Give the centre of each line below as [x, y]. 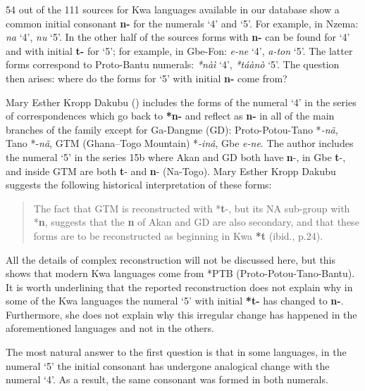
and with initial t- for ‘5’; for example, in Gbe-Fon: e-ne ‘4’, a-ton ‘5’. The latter [179, 50]
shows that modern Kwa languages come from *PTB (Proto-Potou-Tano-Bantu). [180, 273]
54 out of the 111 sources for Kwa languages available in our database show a [173, 9]
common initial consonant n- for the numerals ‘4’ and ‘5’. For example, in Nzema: [182, 23]
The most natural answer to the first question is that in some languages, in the [176, 352]
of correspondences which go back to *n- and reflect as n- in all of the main [170, 116]
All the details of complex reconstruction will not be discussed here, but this [171, 259]
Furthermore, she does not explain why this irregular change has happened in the [181, 314]
